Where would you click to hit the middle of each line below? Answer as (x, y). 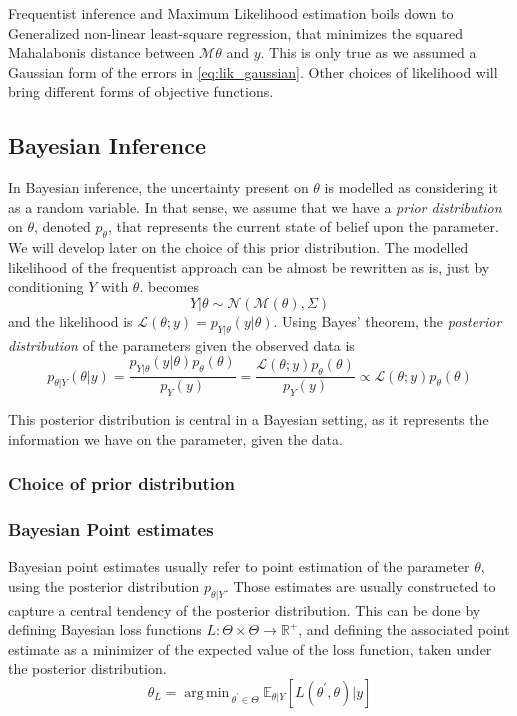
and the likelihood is (70, 320)
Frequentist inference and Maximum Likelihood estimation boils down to (231, 13)
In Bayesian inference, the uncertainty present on (158, 187)
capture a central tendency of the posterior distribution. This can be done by (244, 609)
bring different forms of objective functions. (141, 91)
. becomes (169, 286)
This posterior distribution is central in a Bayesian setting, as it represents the (248, 418)
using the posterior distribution (104, 585)
